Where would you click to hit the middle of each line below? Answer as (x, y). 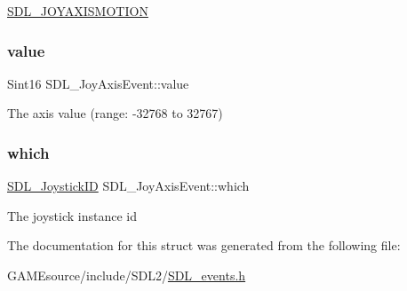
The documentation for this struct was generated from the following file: (204, 245)
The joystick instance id (72, 215)
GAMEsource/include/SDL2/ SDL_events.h (127, 275)
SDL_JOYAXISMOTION (78, 11)
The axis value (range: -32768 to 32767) (115, 113)
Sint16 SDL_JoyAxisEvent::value (98, 83)
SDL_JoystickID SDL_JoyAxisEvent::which (128, 186)
